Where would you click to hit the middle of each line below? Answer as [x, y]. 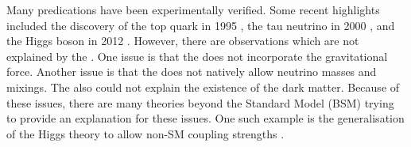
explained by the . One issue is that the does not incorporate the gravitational [197, 56]
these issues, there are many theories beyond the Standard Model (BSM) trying [200, 102]
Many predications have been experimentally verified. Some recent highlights [193, 9]
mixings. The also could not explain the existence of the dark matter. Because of [203, 87]
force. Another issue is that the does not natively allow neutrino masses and [192, 72]
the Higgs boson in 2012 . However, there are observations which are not [183, 41]
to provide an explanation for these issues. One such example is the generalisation [205, 118]
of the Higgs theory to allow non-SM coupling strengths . [145, 133]
